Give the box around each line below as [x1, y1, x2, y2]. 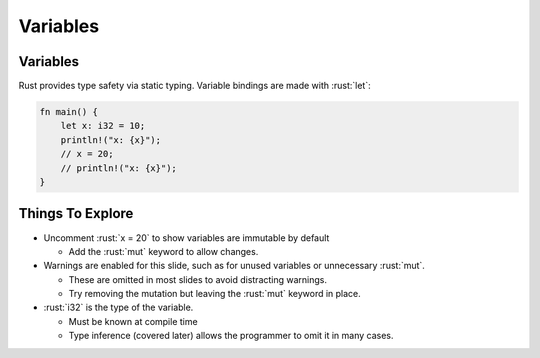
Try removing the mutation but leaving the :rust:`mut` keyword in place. [68, 288, 362, 300]
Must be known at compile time [68, 315, 199, 327]
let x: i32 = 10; [60, 120, 146, 132]
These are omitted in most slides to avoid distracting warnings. [68, 273, 328, 285]
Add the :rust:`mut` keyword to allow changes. [68, 245, 259, 257]
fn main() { [39, 106, 99, 118]
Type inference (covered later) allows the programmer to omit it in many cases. [68, 330, 394, 342]
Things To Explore [18, 205, 134, 222]
